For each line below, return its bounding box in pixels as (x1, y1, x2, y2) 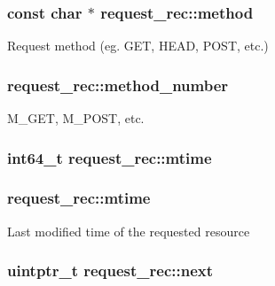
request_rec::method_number (7, 73, 229, 96)
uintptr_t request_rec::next (7, 259, 214, 282)
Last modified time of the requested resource (7, 221, 250, 240)
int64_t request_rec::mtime (7, 146, 212, 168)
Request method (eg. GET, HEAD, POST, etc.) (7, 36, 269, 55)
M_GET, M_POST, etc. (7, 109, 145, 128)
